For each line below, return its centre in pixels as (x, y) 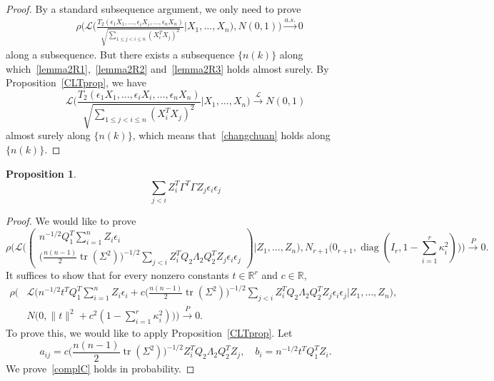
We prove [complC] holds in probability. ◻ (100, 368)
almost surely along (48, 135)
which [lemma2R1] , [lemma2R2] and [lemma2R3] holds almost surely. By (167, 68)
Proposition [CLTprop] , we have (76, 82)
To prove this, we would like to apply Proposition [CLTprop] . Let (149, 333)
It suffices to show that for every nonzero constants (117, 275)
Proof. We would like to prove (71, 220)
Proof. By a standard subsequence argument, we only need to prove (153, 9)
